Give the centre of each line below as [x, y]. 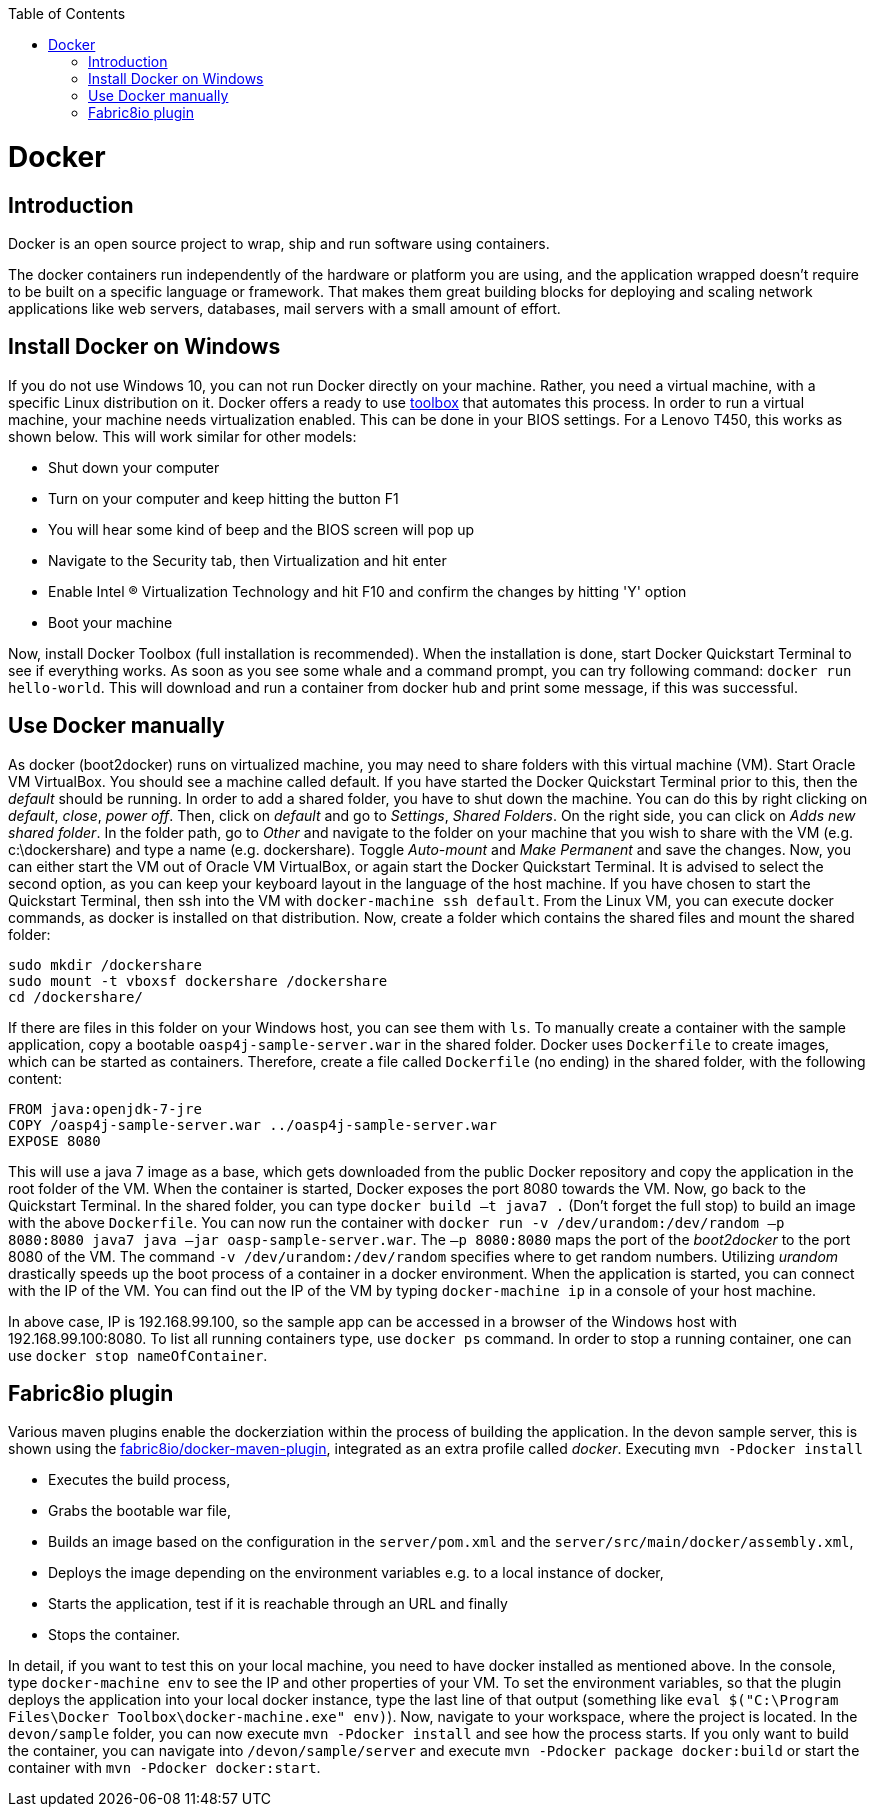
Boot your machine [110, 622]
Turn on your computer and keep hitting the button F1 [223, 498]
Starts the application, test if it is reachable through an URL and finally [278, 1604]
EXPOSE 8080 [54, 1140]
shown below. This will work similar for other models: [182, 436]
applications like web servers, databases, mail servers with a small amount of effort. [284, 308]
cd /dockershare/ [75, 996]
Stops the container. [114, 1635]
